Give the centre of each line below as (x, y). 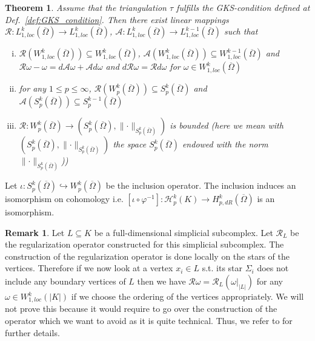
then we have (161, 281)
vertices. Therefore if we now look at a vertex (89, 268)
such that (241, 31)
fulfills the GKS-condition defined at (243, 7)
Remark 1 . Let (35, 232)
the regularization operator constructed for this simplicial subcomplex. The (144, 244)
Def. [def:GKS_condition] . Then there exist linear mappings (117, 19)
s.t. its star (222, 268)
